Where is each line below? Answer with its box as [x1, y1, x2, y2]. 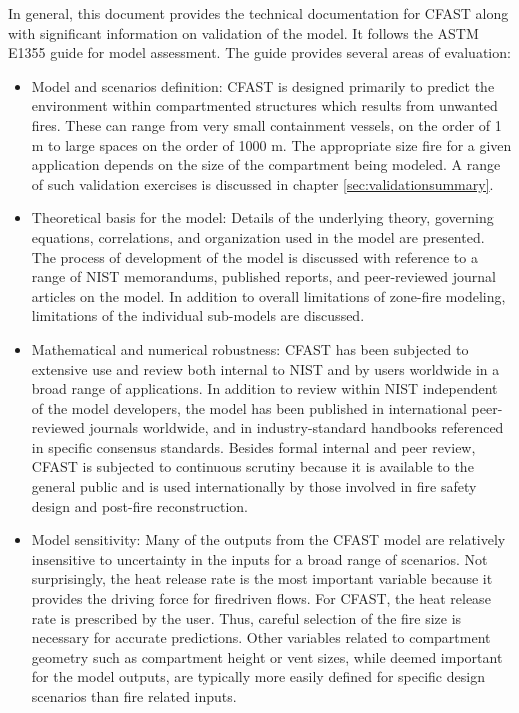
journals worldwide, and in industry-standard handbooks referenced [89, 417, 504, 438]
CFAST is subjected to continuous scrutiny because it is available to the [31, 456, 474, 477]
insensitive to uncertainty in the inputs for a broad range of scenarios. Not [31, 548, 488, 569]
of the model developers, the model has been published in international [31, 397, 467, 418]
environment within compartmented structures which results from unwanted [31, 95, 498, 116]
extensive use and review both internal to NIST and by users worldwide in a [31, 358, 500, 379]
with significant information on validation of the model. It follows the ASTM [8, 22, 479, 43]
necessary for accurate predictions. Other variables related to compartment [31, 627, 491, 648]
